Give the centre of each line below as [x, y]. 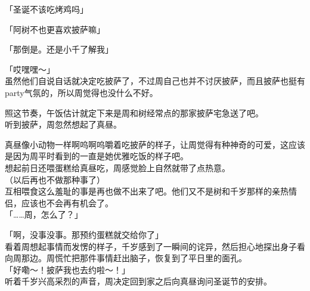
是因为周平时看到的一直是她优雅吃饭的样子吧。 [97, 156]
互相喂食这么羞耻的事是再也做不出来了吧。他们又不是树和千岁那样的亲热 [147, 191]
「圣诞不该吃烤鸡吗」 [46, 9]
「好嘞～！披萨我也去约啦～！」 [67, 269]
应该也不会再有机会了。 [67, 202]
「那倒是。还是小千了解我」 [59, 49]
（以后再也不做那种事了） [55, 179]
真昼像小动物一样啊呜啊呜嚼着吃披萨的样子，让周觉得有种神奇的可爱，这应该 [155, 144]
